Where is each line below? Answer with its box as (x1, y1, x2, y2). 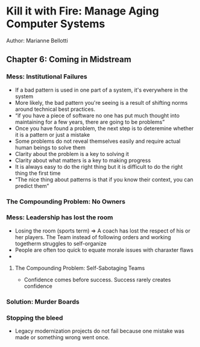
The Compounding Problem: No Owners (6, 197, 125, 205)
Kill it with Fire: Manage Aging (6, 4, 160, 18)
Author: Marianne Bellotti (6, 37, 68, 44)
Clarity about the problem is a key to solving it (14, 150, 130, 157)
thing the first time (14, 169, 61, 177)
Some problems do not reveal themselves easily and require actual (14, 137, 181, 145)
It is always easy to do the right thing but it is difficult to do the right (14, 163, 183, 170)
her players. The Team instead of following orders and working (14, 233, 172, 240)
